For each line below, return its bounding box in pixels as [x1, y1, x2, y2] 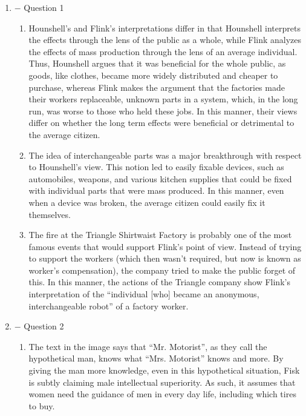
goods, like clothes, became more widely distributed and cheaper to [28, 68, 278, 81]
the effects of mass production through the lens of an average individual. [28, 45, 298, 58]
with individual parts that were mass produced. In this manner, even [28, 184, 284, 197]
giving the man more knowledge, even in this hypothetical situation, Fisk [28, 364, 300, 377]
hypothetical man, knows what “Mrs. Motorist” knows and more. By [28, 352, 284, 365]
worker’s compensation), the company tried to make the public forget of [28, 263, 296, 276]
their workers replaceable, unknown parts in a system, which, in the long [28, 93, 298, 105]
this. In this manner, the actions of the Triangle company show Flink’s [28, 276, 290, 288]
